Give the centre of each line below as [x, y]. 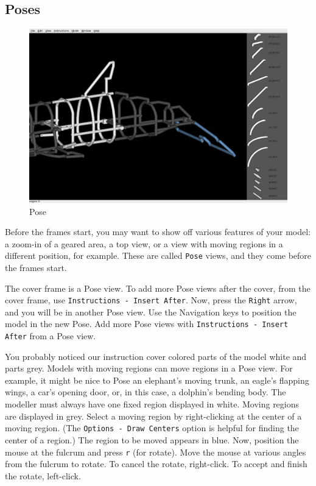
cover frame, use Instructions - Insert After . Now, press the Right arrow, [151, 300]
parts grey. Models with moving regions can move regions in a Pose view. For [149, 368]
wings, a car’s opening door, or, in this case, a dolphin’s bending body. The [146, 392]
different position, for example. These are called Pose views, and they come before [158, 255]
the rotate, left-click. [43, 475]
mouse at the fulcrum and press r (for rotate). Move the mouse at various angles [156, 452]
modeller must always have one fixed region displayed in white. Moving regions [152, 404]
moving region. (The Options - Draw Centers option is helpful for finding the [152, 428]
